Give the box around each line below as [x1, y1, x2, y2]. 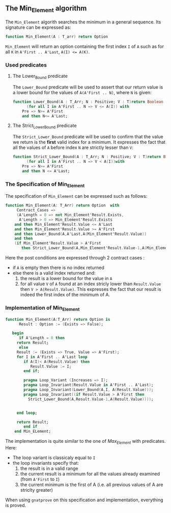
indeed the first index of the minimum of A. [20, 292, 110, 298]
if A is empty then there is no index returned [12, 264, 104, 271]
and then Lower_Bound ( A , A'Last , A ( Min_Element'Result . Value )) [14, 231, 147, 236]
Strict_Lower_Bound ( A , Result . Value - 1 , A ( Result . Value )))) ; [27, 397, 154, 402]
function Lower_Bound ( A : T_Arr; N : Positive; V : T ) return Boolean [12, 99, 164, 104]
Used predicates [5, 61, 47, 68]
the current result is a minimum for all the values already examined [20, 470, 160, 477]
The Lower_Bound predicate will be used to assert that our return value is [12, 84, 163, 90]
